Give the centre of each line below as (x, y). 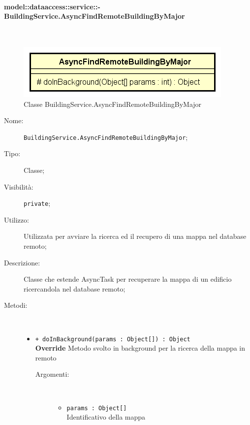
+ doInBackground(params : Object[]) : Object (113, 339)
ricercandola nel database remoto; (75, 288)
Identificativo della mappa (106, 417)
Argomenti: (52, 374)
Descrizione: (22, 262)
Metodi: (16, 305)
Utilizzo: (16, 219)
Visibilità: (19, 186)
